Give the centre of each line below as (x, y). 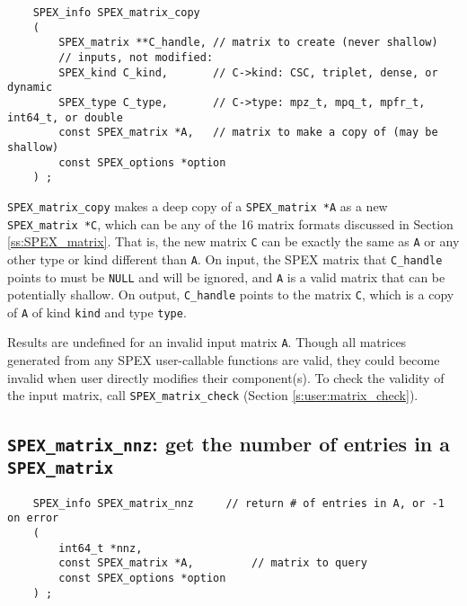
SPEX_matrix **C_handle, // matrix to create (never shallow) (248, 43)
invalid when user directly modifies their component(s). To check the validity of (226, 377)
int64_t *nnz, (101, 548)
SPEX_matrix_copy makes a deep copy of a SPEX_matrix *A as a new (198, 205)
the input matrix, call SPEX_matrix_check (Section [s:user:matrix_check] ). (213, 395)
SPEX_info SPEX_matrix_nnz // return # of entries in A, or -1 (238, 503)
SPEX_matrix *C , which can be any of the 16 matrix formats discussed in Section (230, 223)
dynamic (30, 88)
